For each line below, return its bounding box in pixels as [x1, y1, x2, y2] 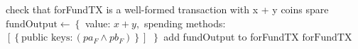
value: [85, 15, 111, 30]
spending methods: [143, 15, 226, 30]
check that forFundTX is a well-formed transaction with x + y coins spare [6, 2, 329, 16]
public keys [21, 33, 70, 43]
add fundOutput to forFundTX [163, 29, 299, 44]
